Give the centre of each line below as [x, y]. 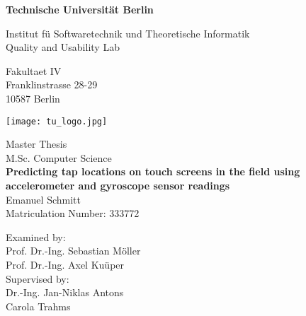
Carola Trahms [38, 306]
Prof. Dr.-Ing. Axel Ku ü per [65, 264]
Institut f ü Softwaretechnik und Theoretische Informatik [128, 33]
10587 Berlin [33, 98]
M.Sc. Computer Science [59, 157]
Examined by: [36, 236]
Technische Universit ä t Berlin [80, 9]
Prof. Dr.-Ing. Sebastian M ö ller [73, 251]
